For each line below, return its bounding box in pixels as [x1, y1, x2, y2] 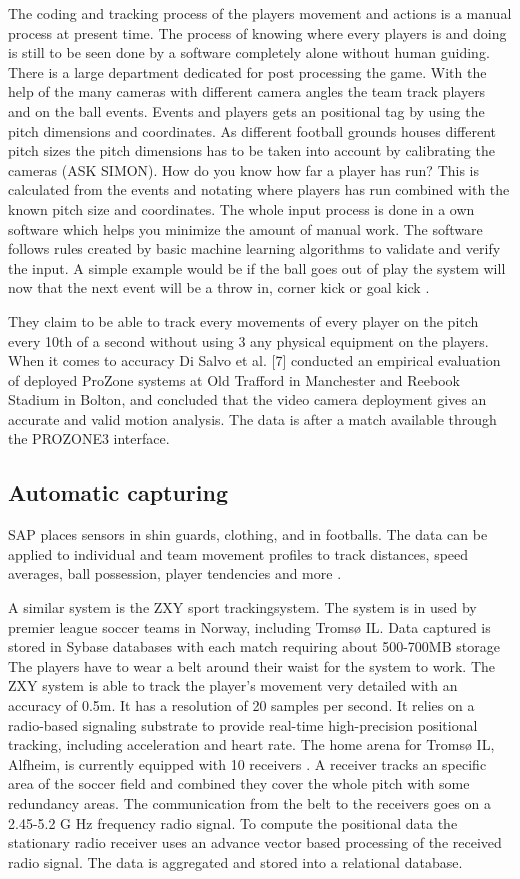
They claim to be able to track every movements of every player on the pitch [8, 310, 479, 331]
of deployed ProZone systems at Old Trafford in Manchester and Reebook [8, 369, 460, 390]
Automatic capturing [8, 477, 229, 508]
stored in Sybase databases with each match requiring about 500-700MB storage [8, 636, 500, 657]
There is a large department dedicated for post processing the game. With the [8, 61, 487, 82]
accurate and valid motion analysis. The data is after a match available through [8, 408, 497, 429]
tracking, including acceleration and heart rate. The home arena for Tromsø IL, [8, 734, 495, 755]
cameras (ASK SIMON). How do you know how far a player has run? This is [8, 159, 480, 180]
